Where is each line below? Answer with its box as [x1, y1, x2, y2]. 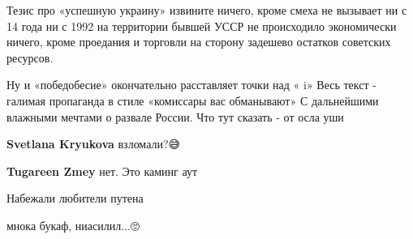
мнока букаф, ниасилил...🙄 [6, 216, 140, 233]
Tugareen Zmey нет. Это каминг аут [6, 162, 198, 179]
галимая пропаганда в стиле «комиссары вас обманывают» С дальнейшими [6, 92, 379, 109]
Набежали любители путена [6, 190, 144, 207]
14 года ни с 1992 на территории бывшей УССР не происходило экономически [6, 17, 397, 34]
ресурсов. [6, 49, 54, 66]
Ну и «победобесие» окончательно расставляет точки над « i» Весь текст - [6, 76, 376, 93]
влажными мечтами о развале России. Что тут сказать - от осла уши [6, 108, 344, 125]
